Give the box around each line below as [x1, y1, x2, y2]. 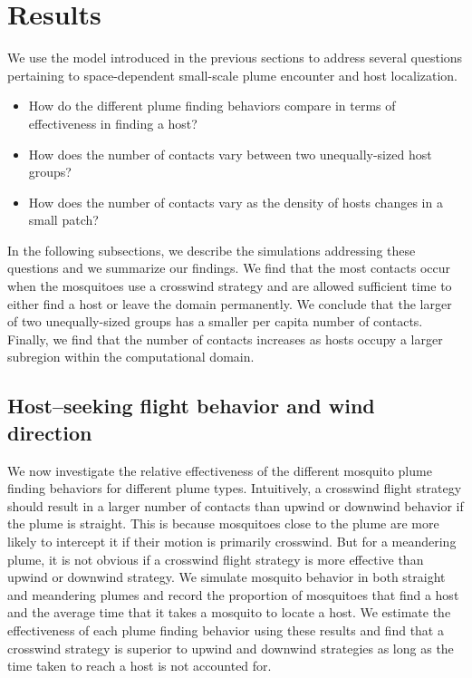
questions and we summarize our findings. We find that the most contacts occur [7, 258, 451, 277]
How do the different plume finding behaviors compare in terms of [28, 96, 396, 115]
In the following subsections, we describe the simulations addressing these [7, 240, 416, 259]
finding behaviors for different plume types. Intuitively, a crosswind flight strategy [7, 479, 462, 498]
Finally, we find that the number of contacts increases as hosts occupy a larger [7, 329, 443, 348]
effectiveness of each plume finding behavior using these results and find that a [7, 620, 444, 639]
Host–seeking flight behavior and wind [7, 392, 375, 420]
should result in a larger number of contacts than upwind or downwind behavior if [7, 496, 464, 515]
